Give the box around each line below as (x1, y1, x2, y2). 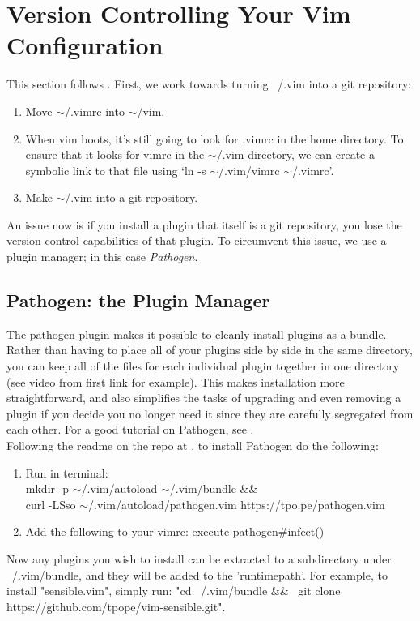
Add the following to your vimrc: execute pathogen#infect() (25, 523, 325, 540)
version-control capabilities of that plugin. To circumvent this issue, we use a (6, 232, 387, 249)
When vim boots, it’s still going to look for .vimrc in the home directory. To (25, 130, 404, 147)
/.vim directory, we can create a (216, 146, 375, 163)
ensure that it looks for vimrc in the (25, 146, 205, 163)
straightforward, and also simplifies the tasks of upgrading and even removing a (6, 389, 401, 406)
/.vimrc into (64, 102, 125, 119)
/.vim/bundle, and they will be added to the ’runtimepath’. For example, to (11, 566, 388, 583)
